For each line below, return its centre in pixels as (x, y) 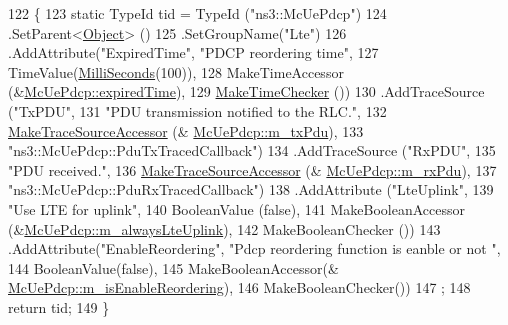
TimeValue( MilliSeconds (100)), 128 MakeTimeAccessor (176, 71)
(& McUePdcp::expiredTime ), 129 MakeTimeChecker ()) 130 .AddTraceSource (246, 91)
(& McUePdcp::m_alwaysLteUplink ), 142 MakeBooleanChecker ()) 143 (224, 228)
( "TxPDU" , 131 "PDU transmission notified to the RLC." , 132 (197, 110)
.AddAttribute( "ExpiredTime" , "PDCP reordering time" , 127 (193, 52)
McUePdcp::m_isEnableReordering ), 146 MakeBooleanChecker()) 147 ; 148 (239, 287)
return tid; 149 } (59, 306)
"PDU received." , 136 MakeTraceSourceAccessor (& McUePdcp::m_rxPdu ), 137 (252, 169)
